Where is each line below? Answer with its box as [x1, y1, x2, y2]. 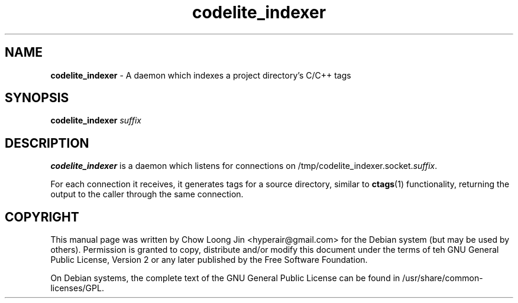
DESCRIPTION [5, 135, 89, 151]
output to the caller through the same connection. [50, 189, 244, 200]
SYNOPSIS [5, 90, 69, 106]
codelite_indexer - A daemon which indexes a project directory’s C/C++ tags [50, 70, 351, 80]
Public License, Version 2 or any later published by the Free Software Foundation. [50, 255, 368, 265]
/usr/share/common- [402, 273, 483, 284]
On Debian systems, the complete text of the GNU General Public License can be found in [50, 273, 400, 284]
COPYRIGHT [5, 209, 79, 224]
